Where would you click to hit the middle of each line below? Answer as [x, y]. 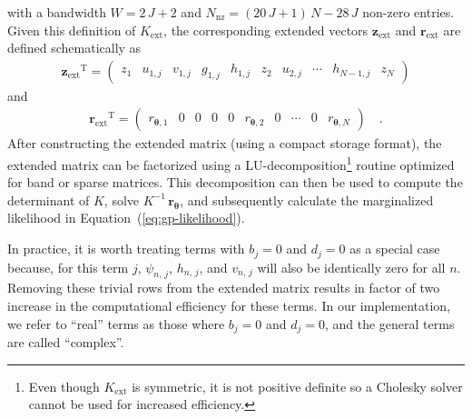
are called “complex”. [66, 341]
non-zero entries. [408, 12]
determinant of [49, 200]
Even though [64, 386]
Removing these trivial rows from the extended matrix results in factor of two [224, 288]
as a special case [395, 249]
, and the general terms [389, 323]
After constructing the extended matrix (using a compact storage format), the [225, 143]
